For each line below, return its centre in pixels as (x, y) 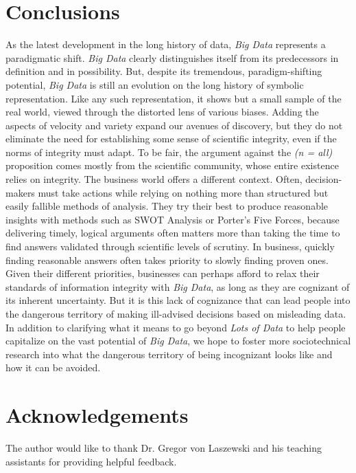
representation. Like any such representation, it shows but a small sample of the (174, 98)
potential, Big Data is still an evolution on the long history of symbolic (155, 84)
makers (20, 192)
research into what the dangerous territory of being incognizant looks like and (169, 354)
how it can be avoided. (53, 367)
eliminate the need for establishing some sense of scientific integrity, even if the (171, 139)
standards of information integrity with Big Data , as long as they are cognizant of (178, 286)
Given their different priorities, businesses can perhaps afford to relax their (163, 273)
